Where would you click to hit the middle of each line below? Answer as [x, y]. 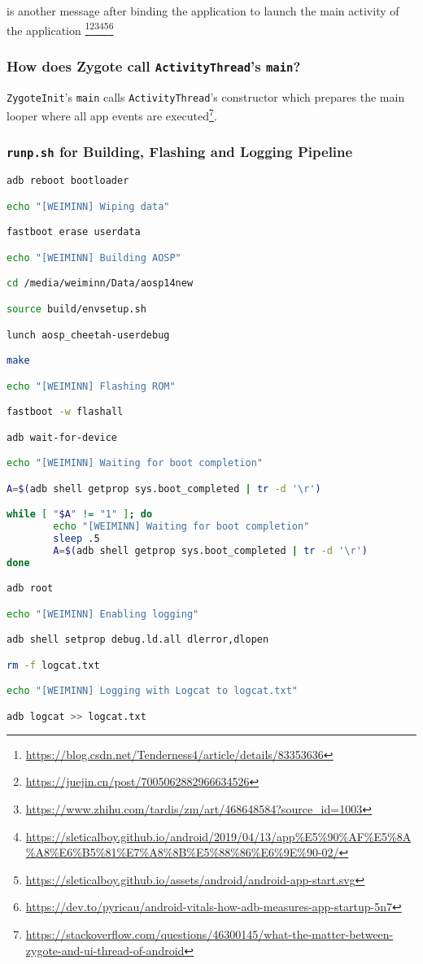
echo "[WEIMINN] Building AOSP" [94, 257]
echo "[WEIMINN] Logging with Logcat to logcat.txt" [152, 691]
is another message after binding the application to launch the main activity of [203, 11]
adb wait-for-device [62, 437]
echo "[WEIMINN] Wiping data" [88, 206]
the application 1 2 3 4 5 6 [60, 28]
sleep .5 [76, 538]
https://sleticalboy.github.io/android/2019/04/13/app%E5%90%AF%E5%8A [218, 836]
